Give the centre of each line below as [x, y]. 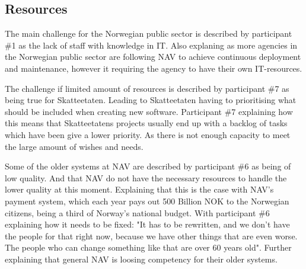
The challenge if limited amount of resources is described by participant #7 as [147, 88]
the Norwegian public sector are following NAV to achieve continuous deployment [153, 57]
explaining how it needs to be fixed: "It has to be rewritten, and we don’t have [147, 224]
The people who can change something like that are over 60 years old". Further [148, 247]
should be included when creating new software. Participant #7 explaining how [149, 111]
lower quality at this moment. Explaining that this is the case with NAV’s [139, 189]
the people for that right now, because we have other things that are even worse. [151, 236]
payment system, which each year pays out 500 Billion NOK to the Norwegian [147, 201]
